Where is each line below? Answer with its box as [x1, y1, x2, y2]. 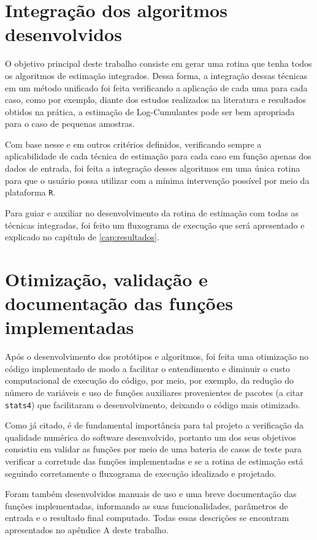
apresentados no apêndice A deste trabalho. [5, 523, 169, 536]
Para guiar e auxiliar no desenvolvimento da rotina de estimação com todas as [5, 206, 299, 219]
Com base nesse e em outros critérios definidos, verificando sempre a [5, 137, 262, 150]
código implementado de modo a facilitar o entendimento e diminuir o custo [5, 362, 290, 375]
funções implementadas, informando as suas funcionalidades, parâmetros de [5, 499, 288, 512]
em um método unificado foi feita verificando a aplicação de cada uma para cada [5, 81, 308, 94]
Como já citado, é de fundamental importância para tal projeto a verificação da [5, 419, 304, 432]
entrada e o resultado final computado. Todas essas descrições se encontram [5, 511, 289, 524]
